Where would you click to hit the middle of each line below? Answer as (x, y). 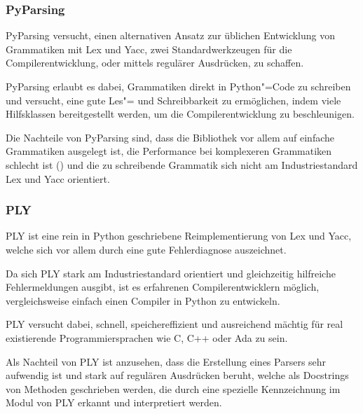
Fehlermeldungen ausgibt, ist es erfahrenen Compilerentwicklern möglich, (163, 287)
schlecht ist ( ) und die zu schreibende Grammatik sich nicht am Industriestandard (182, 164)
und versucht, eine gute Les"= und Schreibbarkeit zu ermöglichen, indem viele (173, 100)
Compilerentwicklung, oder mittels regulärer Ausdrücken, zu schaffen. (155, 63)
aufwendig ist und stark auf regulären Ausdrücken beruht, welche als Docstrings (177, 375)
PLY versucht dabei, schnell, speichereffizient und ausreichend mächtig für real (174, 324)
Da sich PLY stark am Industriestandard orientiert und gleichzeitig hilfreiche (171, 273)
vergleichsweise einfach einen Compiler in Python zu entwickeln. (143, 300)
